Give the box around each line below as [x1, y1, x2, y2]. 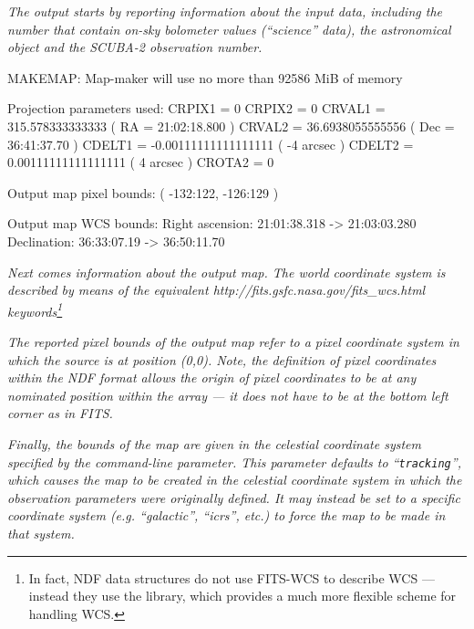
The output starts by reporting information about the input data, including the [7, 2, 442, 20]
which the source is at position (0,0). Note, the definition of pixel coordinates [7, 350, 437, 369]
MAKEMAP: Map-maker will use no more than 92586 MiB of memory [7, 68, 403, 87]
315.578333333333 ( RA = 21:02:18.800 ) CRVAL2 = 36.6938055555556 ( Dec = [7, 116, 455, 135]
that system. [7, 523, 75, 542]
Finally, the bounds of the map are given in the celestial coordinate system [7, 434, 421, 453]
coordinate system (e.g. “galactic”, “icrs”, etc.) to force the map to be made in [7, 506, 446, 525]
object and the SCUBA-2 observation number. [7, 37, 263, 57]
